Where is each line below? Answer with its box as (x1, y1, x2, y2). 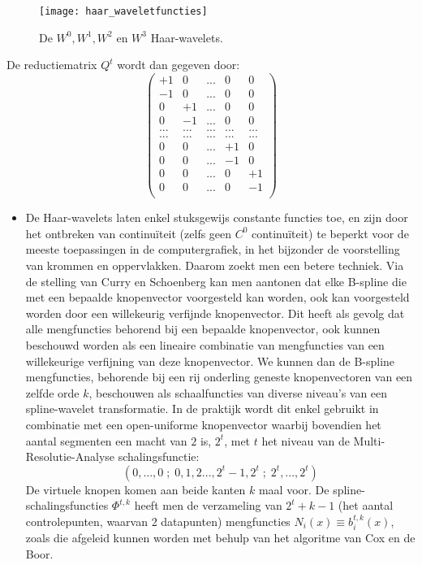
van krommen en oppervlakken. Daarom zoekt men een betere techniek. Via (25, 257, 404, 274)
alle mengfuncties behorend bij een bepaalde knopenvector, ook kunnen (25, 320, 381, 337)
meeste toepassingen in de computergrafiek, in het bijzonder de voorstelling (25, 241, 400, 258)
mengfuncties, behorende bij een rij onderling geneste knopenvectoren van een (25, 368, 413, 385)
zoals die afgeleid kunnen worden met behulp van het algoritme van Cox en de (25, 529, 416, 546)
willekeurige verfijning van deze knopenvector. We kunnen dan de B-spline (25, 352, 395, 369)
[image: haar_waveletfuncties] (39, 6, 208, 17)
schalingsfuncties (25, 497, 109, 514)
